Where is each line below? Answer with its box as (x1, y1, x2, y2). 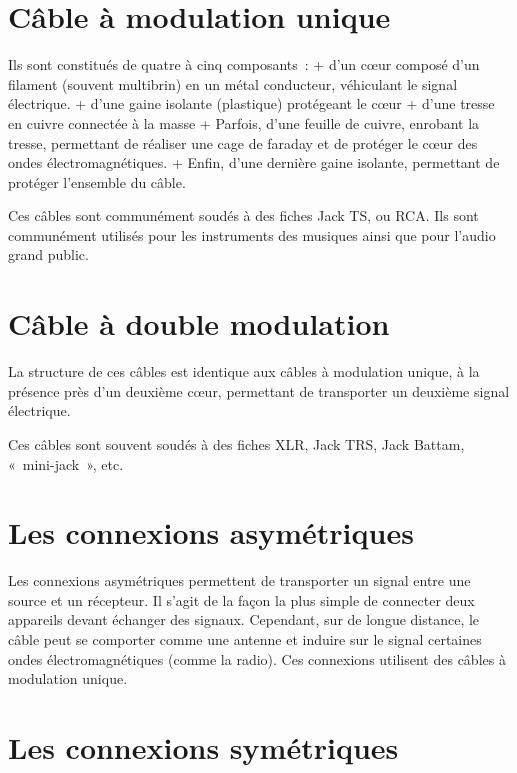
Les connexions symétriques (8, 727, 399, 768)
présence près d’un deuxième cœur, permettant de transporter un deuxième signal (8, 380, 510, 401)
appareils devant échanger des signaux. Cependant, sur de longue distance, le (8, 609, 480, 630)
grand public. (8, 244, 89, 265)
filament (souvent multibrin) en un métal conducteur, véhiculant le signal (8, 73, 458, 94)
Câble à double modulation (8, 303, 390, 344)
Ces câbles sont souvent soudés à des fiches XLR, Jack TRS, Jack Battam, (8, 433, 465, 454)
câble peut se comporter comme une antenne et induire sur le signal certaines (8, 629, 482, 650)
